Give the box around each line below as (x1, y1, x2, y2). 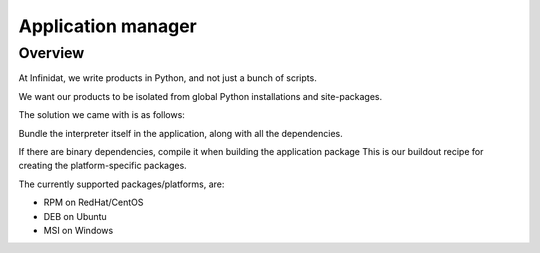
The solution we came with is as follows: (18, 109, 185, 121)
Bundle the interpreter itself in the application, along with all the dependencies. (18, 127, 344, 139)
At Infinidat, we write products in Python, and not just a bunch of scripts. (18, 72, 317, 84)
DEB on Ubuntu (43, 210, 107, 222)
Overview (18, 44, 85, 62)
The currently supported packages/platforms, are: (18, 178, 225, 190)
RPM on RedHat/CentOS (43, 196, 144, 209)
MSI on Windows (43, 224, 114, 236)
